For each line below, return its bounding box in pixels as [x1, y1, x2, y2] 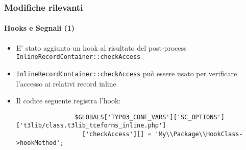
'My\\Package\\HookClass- [155, 131, 243, 138]
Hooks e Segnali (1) [4, 23, 75, 33]
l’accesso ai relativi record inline [16, 78, 116, 89]
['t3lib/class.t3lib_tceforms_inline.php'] [16, 122, 166, 130]
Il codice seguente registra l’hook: [16, 95, 121, 106]
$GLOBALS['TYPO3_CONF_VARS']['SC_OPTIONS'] [75, 113, 225, 121]
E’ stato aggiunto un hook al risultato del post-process [16, 42, 187, 53]
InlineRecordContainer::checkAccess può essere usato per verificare [16, 68, 237, 78]
